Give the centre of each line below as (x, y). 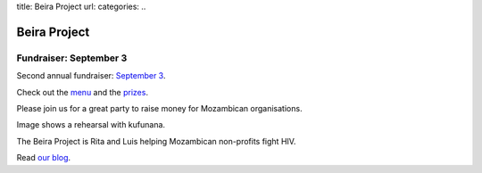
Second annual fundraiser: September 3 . (91, 76)
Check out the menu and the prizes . (83, 92)
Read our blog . (44, 158)
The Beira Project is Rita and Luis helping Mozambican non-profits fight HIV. (156, 141)
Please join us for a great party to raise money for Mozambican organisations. (159, 108)
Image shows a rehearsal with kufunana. (91, 125)
